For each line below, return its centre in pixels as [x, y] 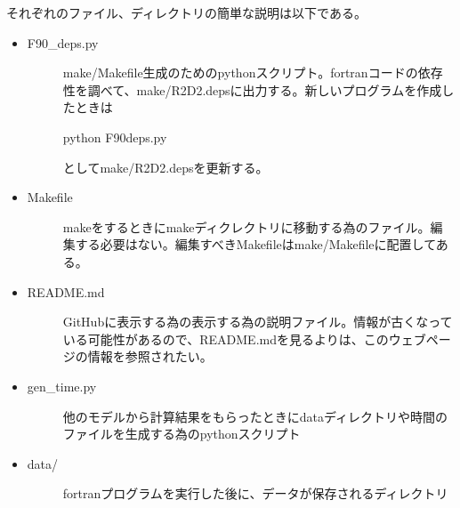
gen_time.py [62, 386]
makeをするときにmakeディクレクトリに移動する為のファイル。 [246, 226]
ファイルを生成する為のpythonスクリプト [182, 434]
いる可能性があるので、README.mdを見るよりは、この [226, 339]
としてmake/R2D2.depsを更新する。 [165, 167]
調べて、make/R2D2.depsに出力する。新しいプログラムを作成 [265, 89]
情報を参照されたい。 [150, 356]
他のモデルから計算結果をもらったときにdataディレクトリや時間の [255, 416]
